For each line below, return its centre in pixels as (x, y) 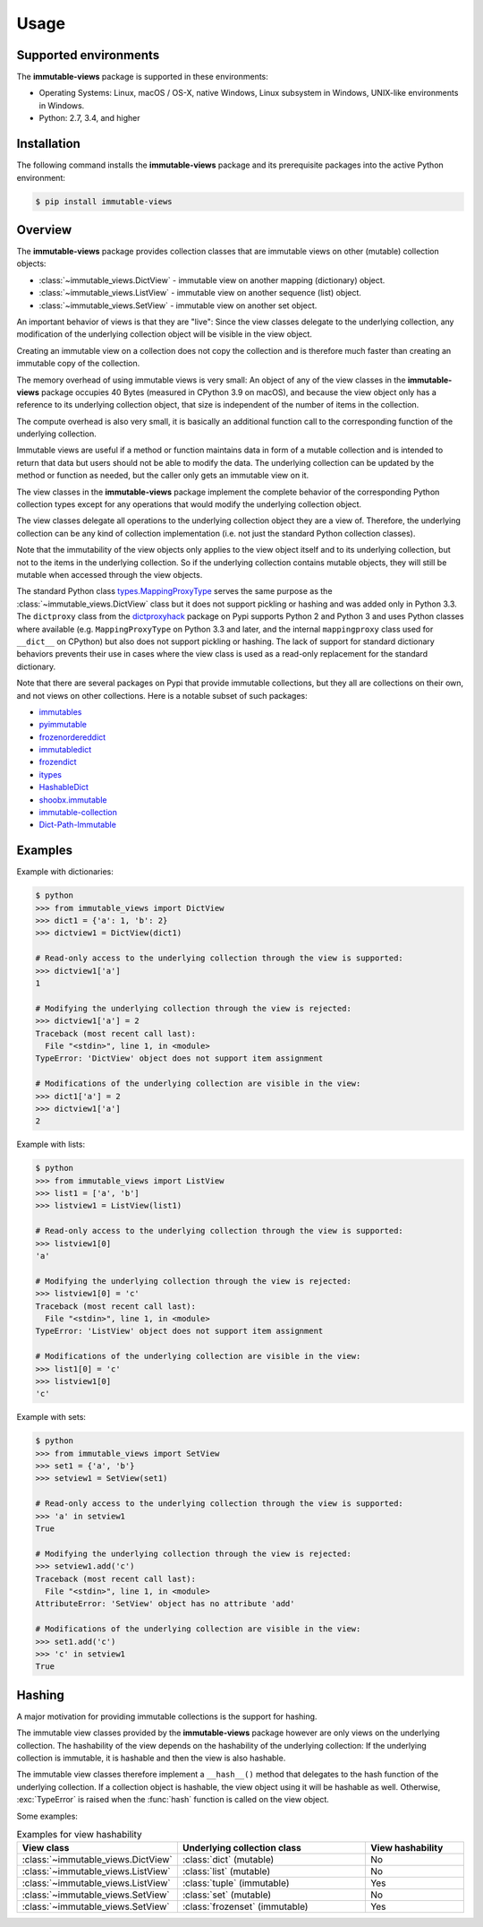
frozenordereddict (72, 737)
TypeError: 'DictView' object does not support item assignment (179, 1058)
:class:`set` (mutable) (227, 1895)
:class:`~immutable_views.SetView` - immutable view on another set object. (178, 305)
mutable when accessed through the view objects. (110, 575)
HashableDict (64, 787)
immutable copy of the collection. (78, 364)
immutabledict (65, 750)
